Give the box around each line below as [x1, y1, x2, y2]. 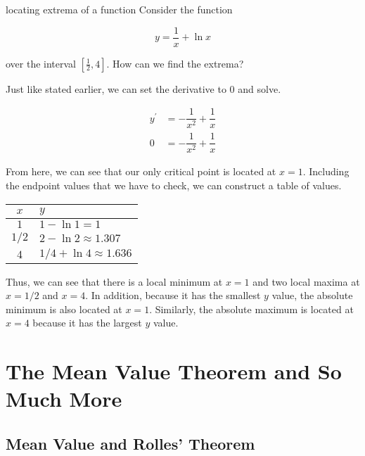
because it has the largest [32, 315, 142, 330]
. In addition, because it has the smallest [85, 288, 261, 303]
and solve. [238, 81, 281, 96]
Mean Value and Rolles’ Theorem [6, 432, 255, 454]
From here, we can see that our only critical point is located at [6, 164, 276, 179]
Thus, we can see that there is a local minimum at [6, 274, 223, 289]
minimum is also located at [6, 301, 122, 316]
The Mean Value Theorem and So [6, 357, 342, 386]
